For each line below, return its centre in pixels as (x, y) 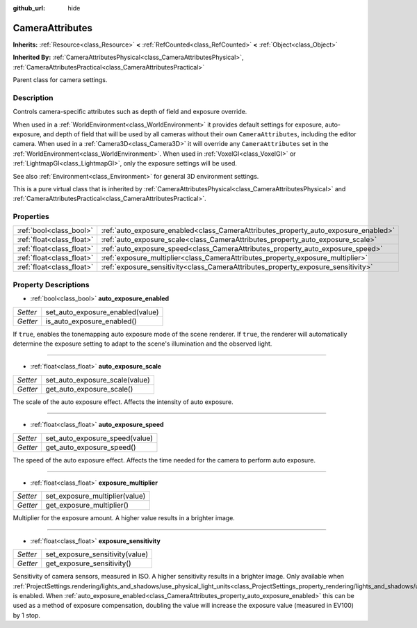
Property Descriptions (51, 284)
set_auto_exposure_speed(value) (99, 438)
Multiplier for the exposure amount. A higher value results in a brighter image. (124, 518)
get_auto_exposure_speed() (91, 447)
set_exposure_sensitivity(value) (97, 554)
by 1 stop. (27, 615)
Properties (31, 217)
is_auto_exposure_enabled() (91, 321)
